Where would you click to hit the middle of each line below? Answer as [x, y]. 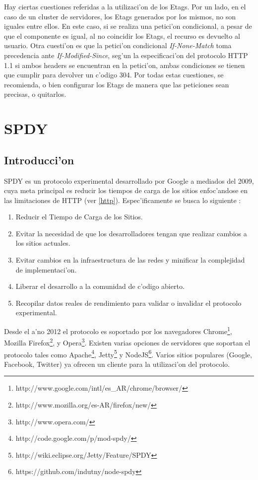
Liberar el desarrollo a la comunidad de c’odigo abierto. [100, 286]
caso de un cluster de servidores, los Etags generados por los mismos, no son [120, 16]
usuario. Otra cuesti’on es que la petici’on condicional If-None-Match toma [118, 45]
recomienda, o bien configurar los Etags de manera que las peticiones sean [117, 84]
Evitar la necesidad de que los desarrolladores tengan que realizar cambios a [131, 233]
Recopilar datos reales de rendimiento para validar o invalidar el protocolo [129, 303]
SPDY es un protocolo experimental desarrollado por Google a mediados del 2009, [129, 180]
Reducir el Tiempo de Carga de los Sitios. [79, 217]
